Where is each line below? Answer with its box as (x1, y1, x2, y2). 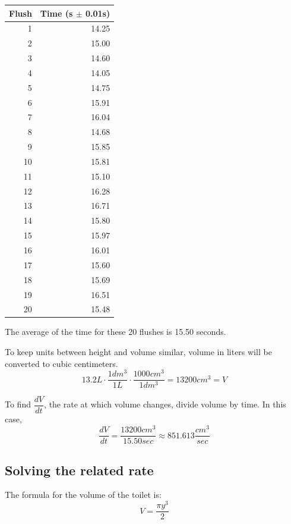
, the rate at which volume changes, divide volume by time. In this (44, 398, 286, 410)
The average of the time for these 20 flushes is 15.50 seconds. (5, 325, 226, 338)
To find (5, 398, 31, 410)
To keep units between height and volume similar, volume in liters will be (5, 346, 272, 358)
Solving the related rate (5, 460, 154, 479)
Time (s (40, 7, 73, 19)
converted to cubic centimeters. (5, 357, 118, 369)
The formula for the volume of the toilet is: (5, 488, 162, 501)
